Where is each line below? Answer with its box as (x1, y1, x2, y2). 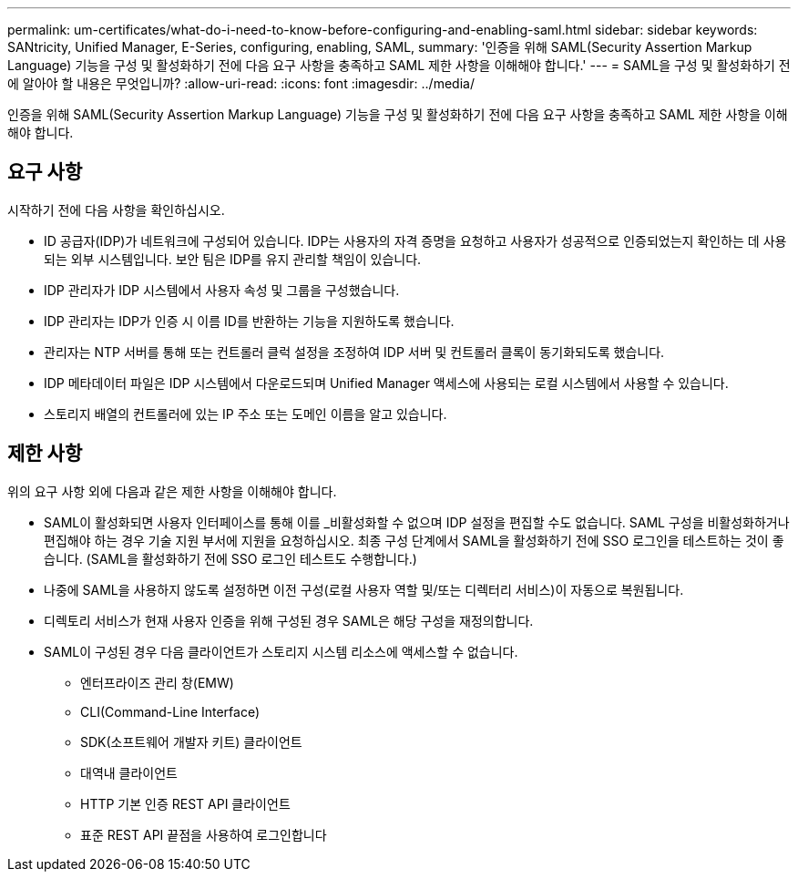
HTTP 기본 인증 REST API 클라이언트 (80, 795, 291, 812)
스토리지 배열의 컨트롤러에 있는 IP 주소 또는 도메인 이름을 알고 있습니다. (44, 405, 447, 422)
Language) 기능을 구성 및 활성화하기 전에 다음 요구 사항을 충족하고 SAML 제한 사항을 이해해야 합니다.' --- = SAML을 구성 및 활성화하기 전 (7, 57, 791, 73)
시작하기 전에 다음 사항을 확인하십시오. (7, 201, 225, 218)
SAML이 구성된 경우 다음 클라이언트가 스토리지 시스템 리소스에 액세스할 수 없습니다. (44, 643, 518, 659)
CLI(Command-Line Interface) (80, 703, 261, 720)
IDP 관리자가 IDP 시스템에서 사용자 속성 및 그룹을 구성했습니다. (44, 281, 400, 298)
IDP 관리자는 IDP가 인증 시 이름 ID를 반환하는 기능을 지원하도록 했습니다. (44, 312, 455, 329)
